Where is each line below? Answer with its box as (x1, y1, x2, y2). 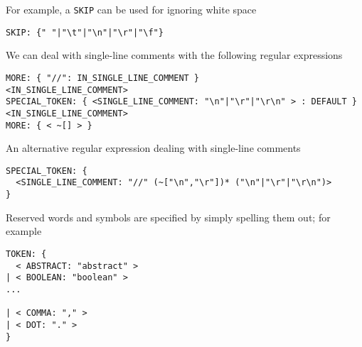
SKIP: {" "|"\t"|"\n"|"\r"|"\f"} (6, 27, 164, 38)
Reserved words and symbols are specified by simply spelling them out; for (6, 209, 331, 224)
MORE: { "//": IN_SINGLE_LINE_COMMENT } (6, 72, 200, 83)
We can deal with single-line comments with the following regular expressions (6, 48, 343, 62)
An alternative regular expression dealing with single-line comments (6, 141, 301, 155)
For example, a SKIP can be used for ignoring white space (6, 2, 257, 16)
